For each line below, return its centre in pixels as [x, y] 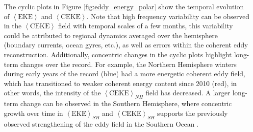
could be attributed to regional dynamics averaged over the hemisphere [111, 35]
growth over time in [34, 113]
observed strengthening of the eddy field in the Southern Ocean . [101, 123]
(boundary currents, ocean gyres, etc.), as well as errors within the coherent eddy [126, 45]
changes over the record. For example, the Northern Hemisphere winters [128, 64]
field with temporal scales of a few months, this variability [145, 26]
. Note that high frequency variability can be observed [168, 16]
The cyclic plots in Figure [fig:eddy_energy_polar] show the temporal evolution [124, 6]
